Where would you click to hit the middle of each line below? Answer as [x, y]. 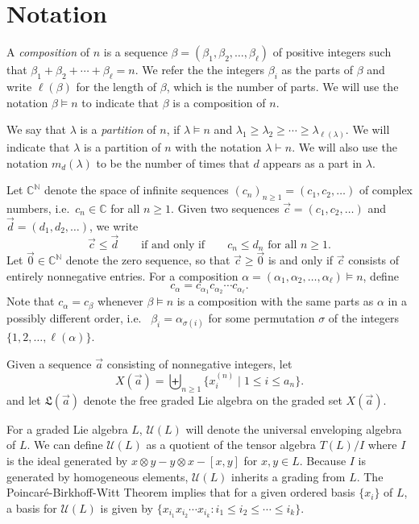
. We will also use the [344, 146]
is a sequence [135, 52]
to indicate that [120, 102]
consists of [374, 260]
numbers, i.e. [38, 208]
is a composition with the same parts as [275, 301]
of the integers [364, 317]
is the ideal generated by [67, 460]
